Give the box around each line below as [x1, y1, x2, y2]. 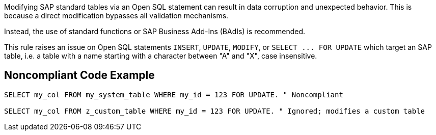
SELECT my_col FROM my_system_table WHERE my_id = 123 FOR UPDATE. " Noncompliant [4, 90, 343, 99]
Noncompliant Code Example [4, 69, 155, 82]
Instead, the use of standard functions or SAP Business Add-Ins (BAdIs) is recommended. [4, 27, 306, 36]
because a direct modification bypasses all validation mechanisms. [4, 11, 229, 20]
